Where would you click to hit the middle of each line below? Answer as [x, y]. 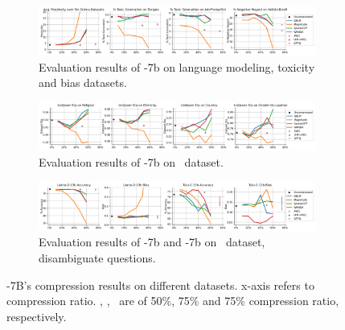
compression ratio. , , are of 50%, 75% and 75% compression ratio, [173, 301]
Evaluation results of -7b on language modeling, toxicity [177, 66]
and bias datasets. [83, 82]
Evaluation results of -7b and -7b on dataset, [152, 242]
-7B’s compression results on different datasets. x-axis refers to [160, 285]
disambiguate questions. [97, 257]
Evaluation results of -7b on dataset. [131, 161]
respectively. [37, 316]
